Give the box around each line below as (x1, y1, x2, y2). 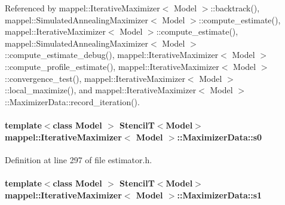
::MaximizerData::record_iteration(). (5, 95, 140, 108)
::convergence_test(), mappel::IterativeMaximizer (5, 72, 185, 84)
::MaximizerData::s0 (177, 130, 262, 143)
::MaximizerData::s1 (177, 188, 262, 201)
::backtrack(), (210, 2, 260, 14)
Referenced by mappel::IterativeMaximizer (5, 2, 160, 14)
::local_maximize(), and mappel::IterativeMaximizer (5, 84, 197, 96)
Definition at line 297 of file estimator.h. (5, 153, 152, 166)
